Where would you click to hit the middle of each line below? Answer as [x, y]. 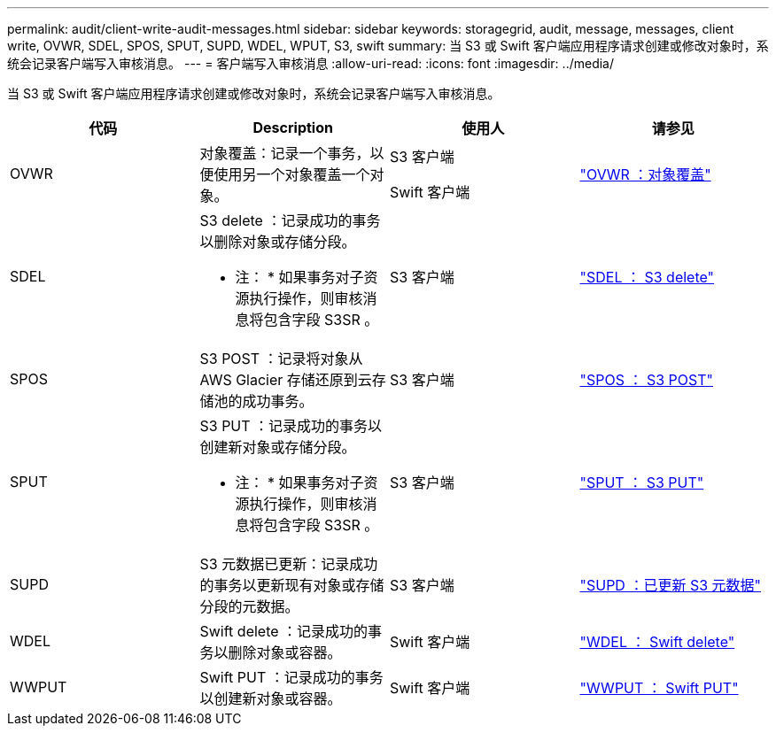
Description [293, 127]
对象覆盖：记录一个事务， [285, 153]
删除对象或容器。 [285, 652]
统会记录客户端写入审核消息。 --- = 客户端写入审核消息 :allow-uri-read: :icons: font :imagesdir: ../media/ [311, 63]
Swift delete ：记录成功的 [284, 631]
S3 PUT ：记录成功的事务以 [291, 426]
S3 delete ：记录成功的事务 [290, 220]
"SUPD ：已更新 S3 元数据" [670, 585]
